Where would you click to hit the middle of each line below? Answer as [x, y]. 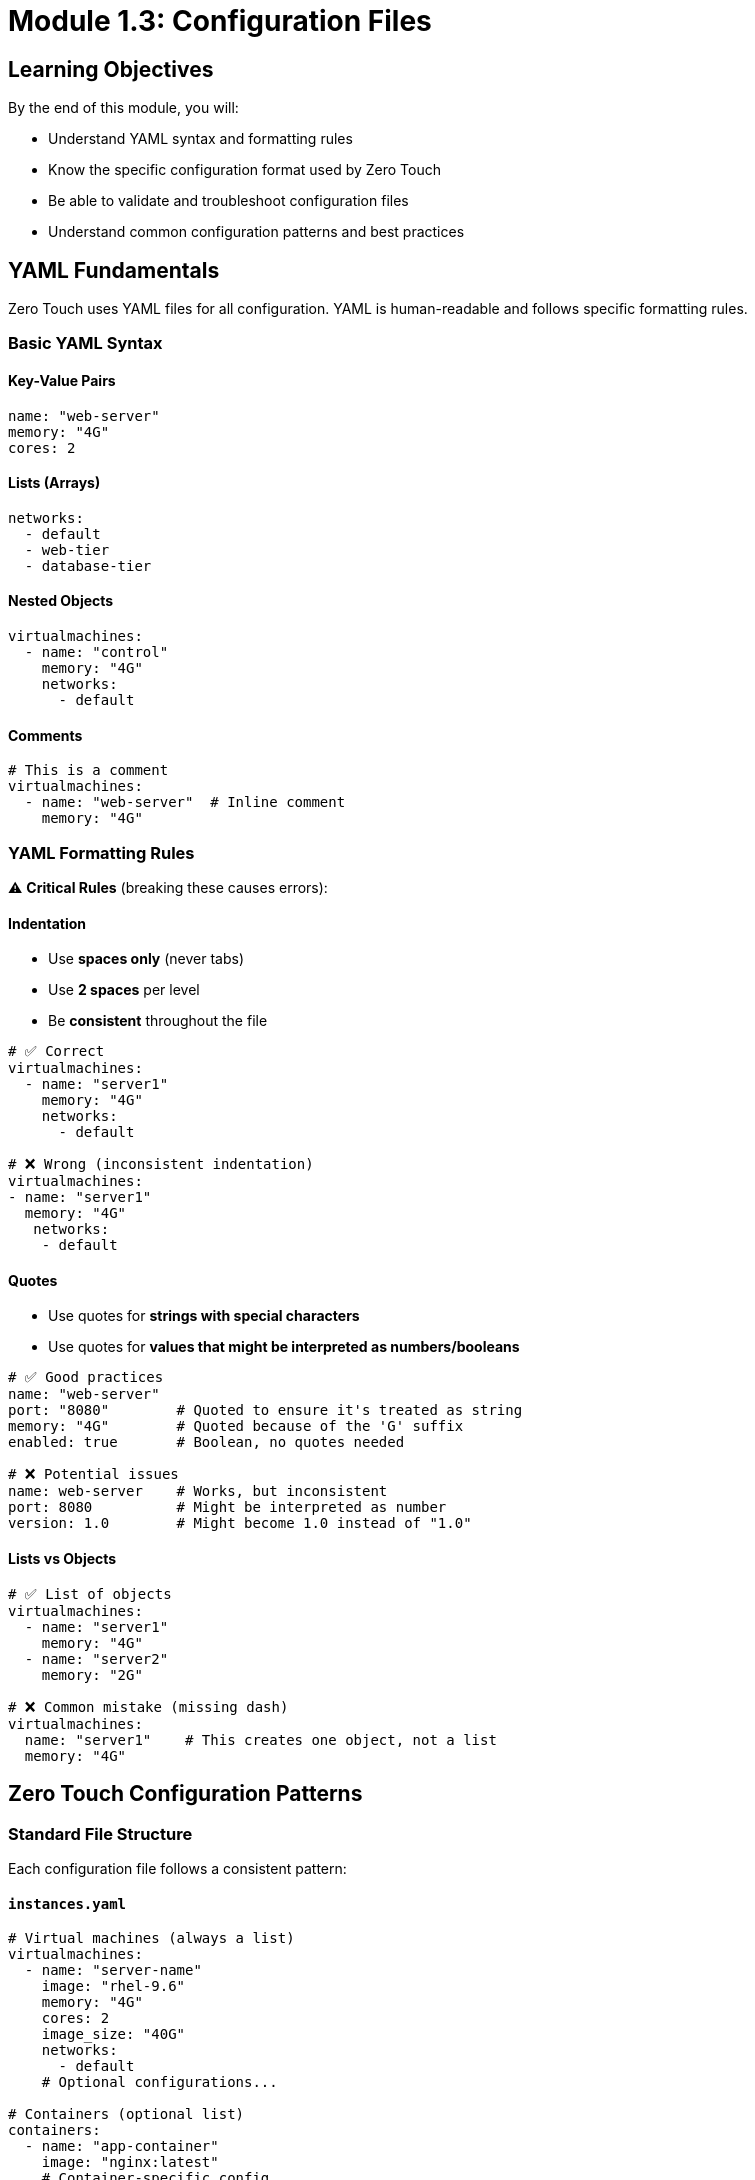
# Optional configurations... [159, 2082]
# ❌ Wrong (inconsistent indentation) [161, 1164]
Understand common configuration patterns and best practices [256, 232]
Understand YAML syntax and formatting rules [200, 139]
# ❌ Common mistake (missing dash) [148, 1706]
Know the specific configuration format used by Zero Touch [244, 170]
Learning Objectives [111, 69]
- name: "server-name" [113, 1970]
